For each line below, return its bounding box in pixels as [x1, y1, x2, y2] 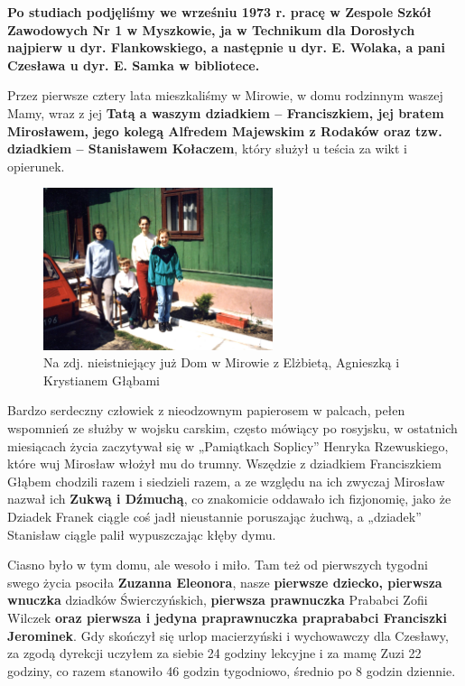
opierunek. [7, 156, 65, 175]
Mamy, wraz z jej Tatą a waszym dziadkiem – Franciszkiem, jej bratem [7, 103, 444, 122]
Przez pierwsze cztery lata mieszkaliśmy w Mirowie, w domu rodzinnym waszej [7, 86, 443, 105]
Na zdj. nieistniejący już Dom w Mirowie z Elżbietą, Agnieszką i [43, 353, 400, 372]
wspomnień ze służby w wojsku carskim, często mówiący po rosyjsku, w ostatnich [7, 419, 458, 438]
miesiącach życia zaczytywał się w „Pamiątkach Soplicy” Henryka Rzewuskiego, [7, 436, 449, 455]
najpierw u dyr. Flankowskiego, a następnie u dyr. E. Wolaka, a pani [7, 38, 445, 57]
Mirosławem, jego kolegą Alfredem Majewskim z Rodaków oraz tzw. [7, 121, 442, 140]
